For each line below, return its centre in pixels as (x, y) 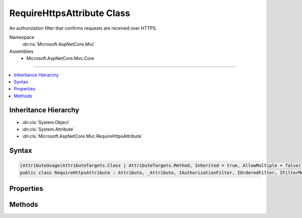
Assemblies (21, 51)
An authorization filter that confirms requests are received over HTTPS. (83, 28)
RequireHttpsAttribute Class (70, 13)
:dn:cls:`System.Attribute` (48, 129)
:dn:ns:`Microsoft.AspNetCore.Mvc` (59, 44)
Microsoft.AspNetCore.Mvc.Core (60, 58)
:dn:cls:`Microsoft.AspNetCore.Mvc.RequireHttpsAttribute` (82, 136)
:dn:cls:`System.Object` (46, 122)
